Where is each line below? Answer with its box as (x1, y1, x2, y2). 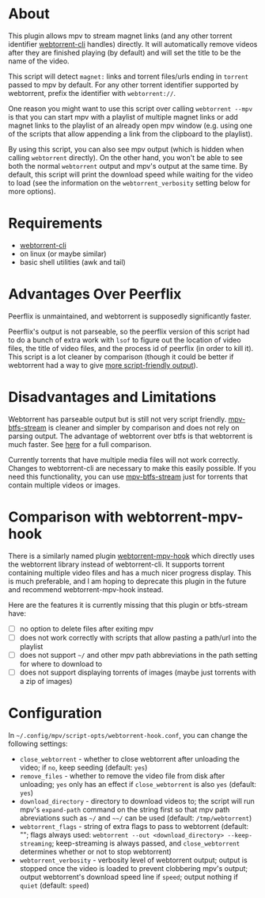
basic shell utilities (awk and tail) (19, 257, 127, 266)
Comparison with (8, 508, 124, 525)
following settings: (8, 739, 69, 748)
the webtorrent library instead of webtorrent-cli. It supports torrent (8, 560, 225, 569)
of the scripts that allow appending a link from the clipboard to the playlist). (8, 128, 253, 139)
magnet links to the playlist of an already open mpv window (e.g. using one (8, 120, 253, 130)
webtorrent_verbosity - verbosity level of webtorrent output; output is (19, 855, 248, 865)
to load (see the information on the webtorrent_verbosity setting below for (8, 178, 251, 187)
